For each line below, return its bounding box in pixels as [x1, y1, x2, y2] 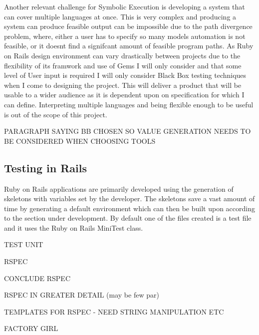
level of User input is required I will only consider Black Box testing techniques [4, 70, 247, 80]
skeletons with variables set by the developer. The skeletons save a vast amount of [4, 193, 255, 204]
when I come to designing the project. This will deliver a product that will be [4, 79, 242, 90]
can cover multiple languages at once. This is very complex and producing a [4, 11, 237, 21]
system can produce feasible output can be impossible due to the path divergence [4, 21, 253, 31]
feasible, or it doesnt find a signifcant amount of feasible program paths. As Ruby [4, 40, 254, 51]
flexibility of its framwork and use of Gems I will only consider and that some [4, 60, 242, 70]
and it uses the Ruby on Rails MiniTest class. [4, 222, 143, 233]
